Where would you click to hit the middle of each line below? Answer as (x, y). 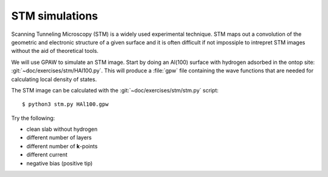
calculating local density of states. (54, 79)
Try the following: (33, 118)
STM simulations (55, 16)
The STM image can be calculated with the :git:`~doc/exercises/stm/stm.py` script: (115, 90)
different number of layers (59, 137)
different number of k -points (62, 146)
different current (47, 154)
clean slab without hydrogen (62, 129)
